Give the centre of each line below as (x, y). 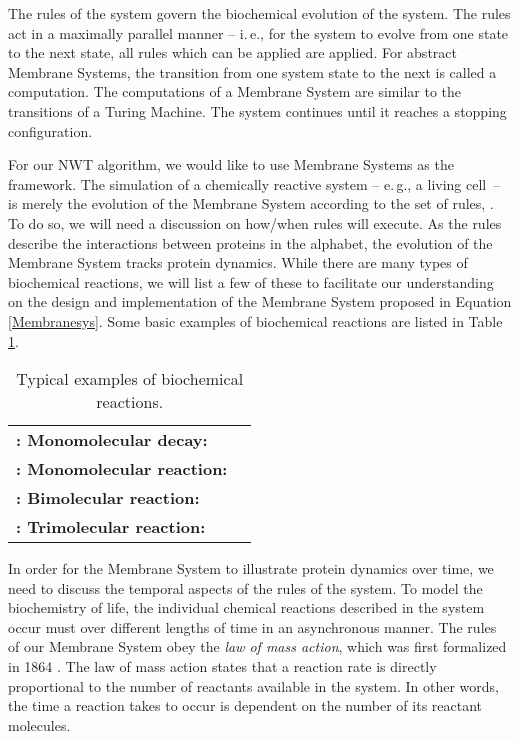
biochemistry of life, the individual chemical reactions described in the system (246, 607)
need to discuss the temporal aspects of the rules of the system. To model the (245, 587)
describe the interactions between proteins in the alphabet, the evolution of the (250, 242)
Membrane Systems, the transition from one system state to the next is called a (252, 71)
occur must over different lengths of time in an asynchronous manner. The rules (252, 626)
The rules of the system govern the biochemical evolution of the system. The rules (259, 13)
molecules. (39, 724)
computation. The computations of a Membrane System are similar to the (234, 91)
